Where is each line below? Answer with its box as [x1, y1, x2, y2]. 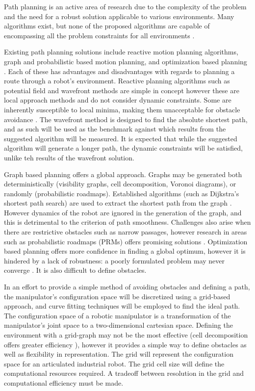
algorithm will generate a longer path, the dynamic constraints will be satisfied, [4, 143, 243, 153]
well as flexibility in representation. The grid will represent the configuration [4, 349, 233, 359]
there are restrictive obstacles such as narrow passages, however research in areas [4, 227, 247, 237]
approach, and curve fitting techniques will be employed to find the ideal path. [4, 301, 240, 311]
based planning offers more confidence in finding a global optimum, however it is [4, 246, 246, 256]
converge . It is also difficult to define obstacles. [4, 265, 147, 275]
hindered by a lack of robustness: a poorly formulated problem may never [4, 255, 225, 265]
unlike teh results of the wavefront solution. [4, 152, 134, 162]
